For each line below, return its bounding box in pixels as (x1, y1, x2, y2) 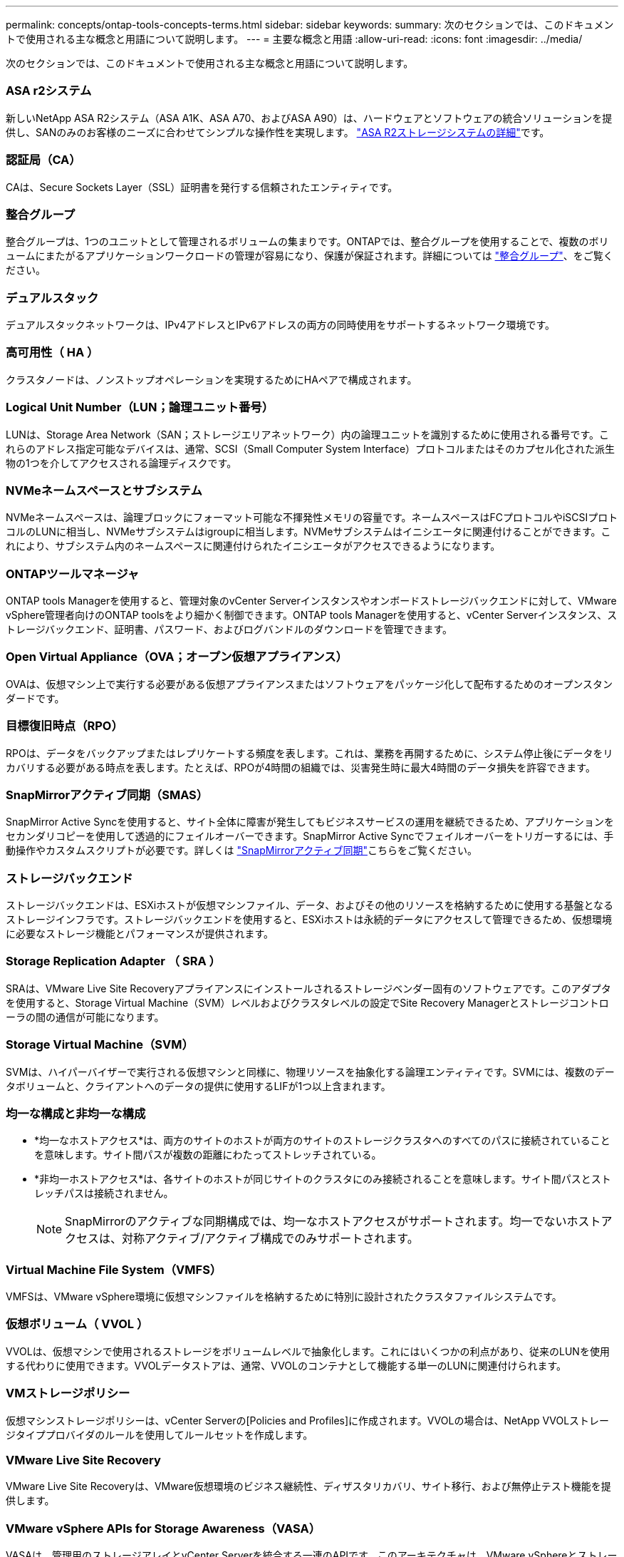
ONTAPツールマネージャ (6, 566, 140, 581)
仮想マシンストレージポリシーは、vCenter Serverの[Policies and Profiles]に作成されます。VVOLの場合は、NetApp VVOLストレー (6, 1414, 610, 1427)
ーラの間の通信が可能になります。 (6, 1010, 165, 1023)
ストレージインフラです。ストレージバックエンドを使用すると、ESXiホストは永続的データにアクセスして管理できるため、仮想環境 (6, 913, 613, 925)
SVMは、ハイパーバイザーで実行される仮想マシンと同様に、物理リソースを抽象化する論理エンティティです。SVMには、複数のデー (6, 1065, 615, 1078)
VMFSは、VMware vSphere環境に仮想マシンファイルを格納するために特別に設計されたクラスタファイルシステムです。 (6, 1290, 562, 1302)
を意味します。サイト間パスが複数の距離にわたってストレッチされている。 (34, 1149, 382, 1161)
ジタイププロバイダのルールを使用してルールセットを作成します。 (6, 1428, 313, 1441)
